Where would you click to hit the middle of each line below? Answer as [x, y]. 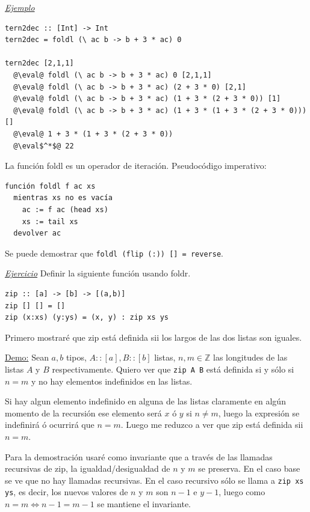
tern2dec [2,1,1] [39, 63]
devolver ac [37, 233]
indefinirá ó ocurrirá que [50, 425]
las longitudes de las [250, 357]
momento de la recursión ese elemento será [83, 413]
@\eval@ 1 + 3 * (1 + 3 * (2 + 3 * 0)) [93, 134]
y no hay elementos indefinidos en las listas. [112, 381]
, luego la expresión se [259, 413]
